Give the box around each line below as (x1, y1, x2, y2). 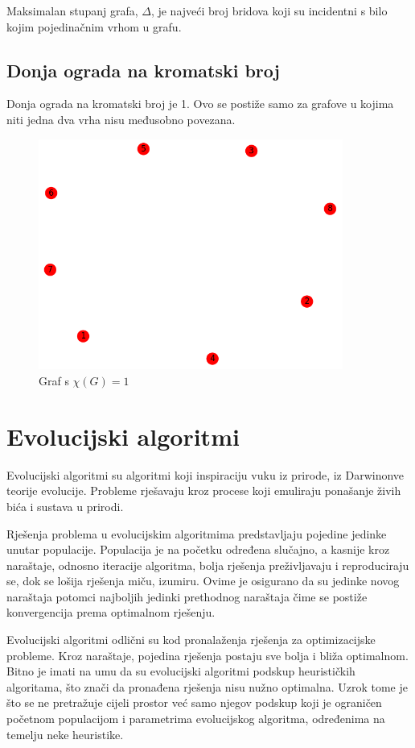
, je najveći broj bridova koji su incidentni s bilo (150, 2, 388, 19)
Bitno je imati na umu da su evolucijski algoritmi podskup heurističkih (6, 663, 355, 679)
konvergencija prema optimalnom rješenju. (6, 604, 216, 621)
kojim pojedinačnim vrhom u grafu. (6, 18, 182, 35)
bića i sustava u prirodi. (6, 497, 124, 514)
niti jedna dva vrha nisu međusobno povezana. (6, 110, 236, 127)
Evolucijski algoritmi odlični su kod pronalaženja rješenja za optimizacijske (6, 631, 376, 648)
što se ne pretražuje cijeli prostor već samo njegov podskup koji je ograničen (6, 694, 382, 711)
